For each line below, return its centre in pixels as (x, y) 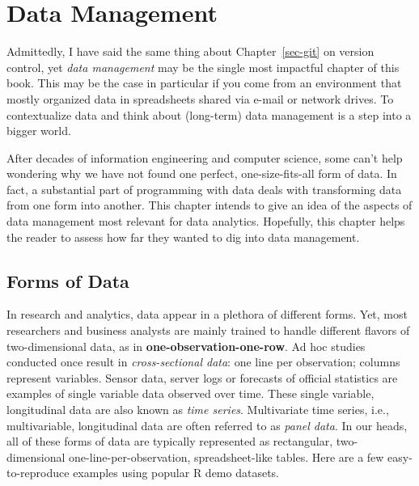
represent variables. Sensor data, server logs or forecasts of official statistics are (202, 377)
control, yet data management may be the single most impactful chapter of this (203, 67)
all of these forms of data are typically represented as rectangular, (170, 441)
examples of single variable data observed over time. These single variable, (190, 393)
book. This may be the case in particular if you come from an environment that (204, 83)
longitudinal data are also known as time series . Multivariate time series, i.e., (198, 410)
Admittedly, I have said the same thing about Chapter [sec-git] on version (190, 51)
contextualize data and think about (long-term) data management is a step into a (209, 114)
